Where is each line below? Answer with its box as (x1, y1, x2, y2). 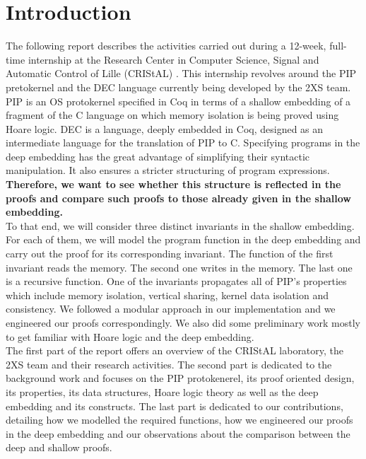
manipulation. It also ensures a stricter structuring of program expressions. (6, 163, 330, 178)
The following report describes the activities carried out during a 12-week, (6, 38, 326, 53)
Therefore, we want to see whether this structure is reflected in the (6, 177, 341, 192)
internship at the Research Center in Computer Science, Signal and (28, 52, 319, 66)
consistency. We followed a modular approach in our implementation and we (6, 301, 336, 316)
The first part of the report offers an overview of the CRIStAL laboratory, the (6, 343, 344, 358)
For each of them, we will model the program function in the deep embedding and (6, 232, 361, 247)
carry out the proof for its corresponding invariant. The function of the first (6, 246, 333, 261)
